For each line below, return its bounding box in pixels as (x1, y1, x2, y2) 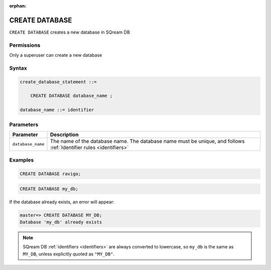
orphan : (9, 3, 27, 9)
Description (50, 131, 79, 138)
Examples (9, 157, 34, 164)
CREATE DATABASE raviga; (20, 171, 81, 177)
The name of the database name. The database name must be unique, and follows (50, 138, 245, 145)
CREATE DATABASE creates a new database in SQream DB (9, 29, 130, 35)
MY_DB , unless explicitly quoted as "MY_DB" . (23, 251, 115, 257)
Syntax (9, 64, 27, 71)
